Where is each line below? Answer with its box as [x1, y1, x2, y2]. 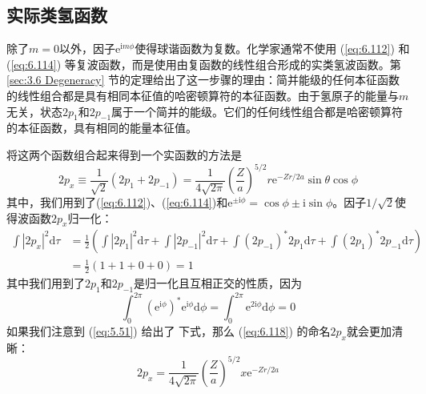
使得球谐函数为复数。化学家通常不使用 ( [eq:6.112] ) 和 [135, 40, 410, 57]
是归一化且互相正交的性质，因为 [134, 274, 303, 291]
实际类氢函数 [6, 2, 107, 27]
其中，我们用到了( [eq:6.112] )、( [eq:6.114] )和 [6, 194, 228, 211]
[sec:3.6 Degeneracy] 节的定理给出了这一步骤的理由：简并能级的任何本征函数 [6, 71, 400, 88]
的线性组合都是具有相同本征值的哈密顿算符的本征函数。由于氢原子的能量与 [6, 86, 399, 103]
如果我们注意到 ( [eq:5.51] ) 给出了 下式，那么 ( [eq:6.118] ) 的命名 [6, 322, 331, 339]
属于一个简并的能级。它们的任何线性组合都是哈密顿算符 [111, 103, 404, 119]
